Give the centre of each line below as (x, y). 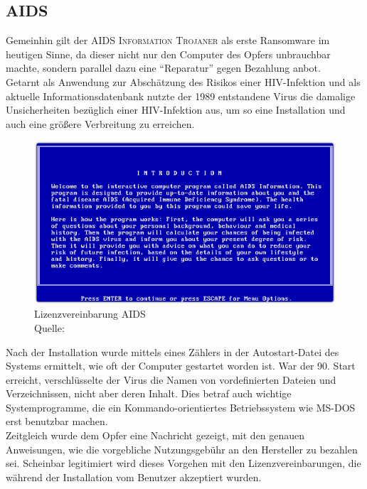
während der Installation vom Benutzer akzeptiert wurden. (134, 477)
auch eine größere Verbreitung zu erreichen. (100, 123)
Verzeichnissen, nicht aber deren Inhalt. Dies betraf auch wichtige (149, 393)
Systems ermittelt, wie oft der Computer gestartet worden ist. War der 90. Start (181, 366)
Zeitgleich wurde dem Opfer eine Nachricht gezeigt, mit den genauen (155, 435)
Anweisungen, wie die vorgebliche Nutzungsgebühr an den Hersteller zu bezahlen (182, 449)
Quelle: (49, 327)
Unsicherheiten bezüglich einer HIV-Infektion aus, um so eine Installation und (176, 110)
